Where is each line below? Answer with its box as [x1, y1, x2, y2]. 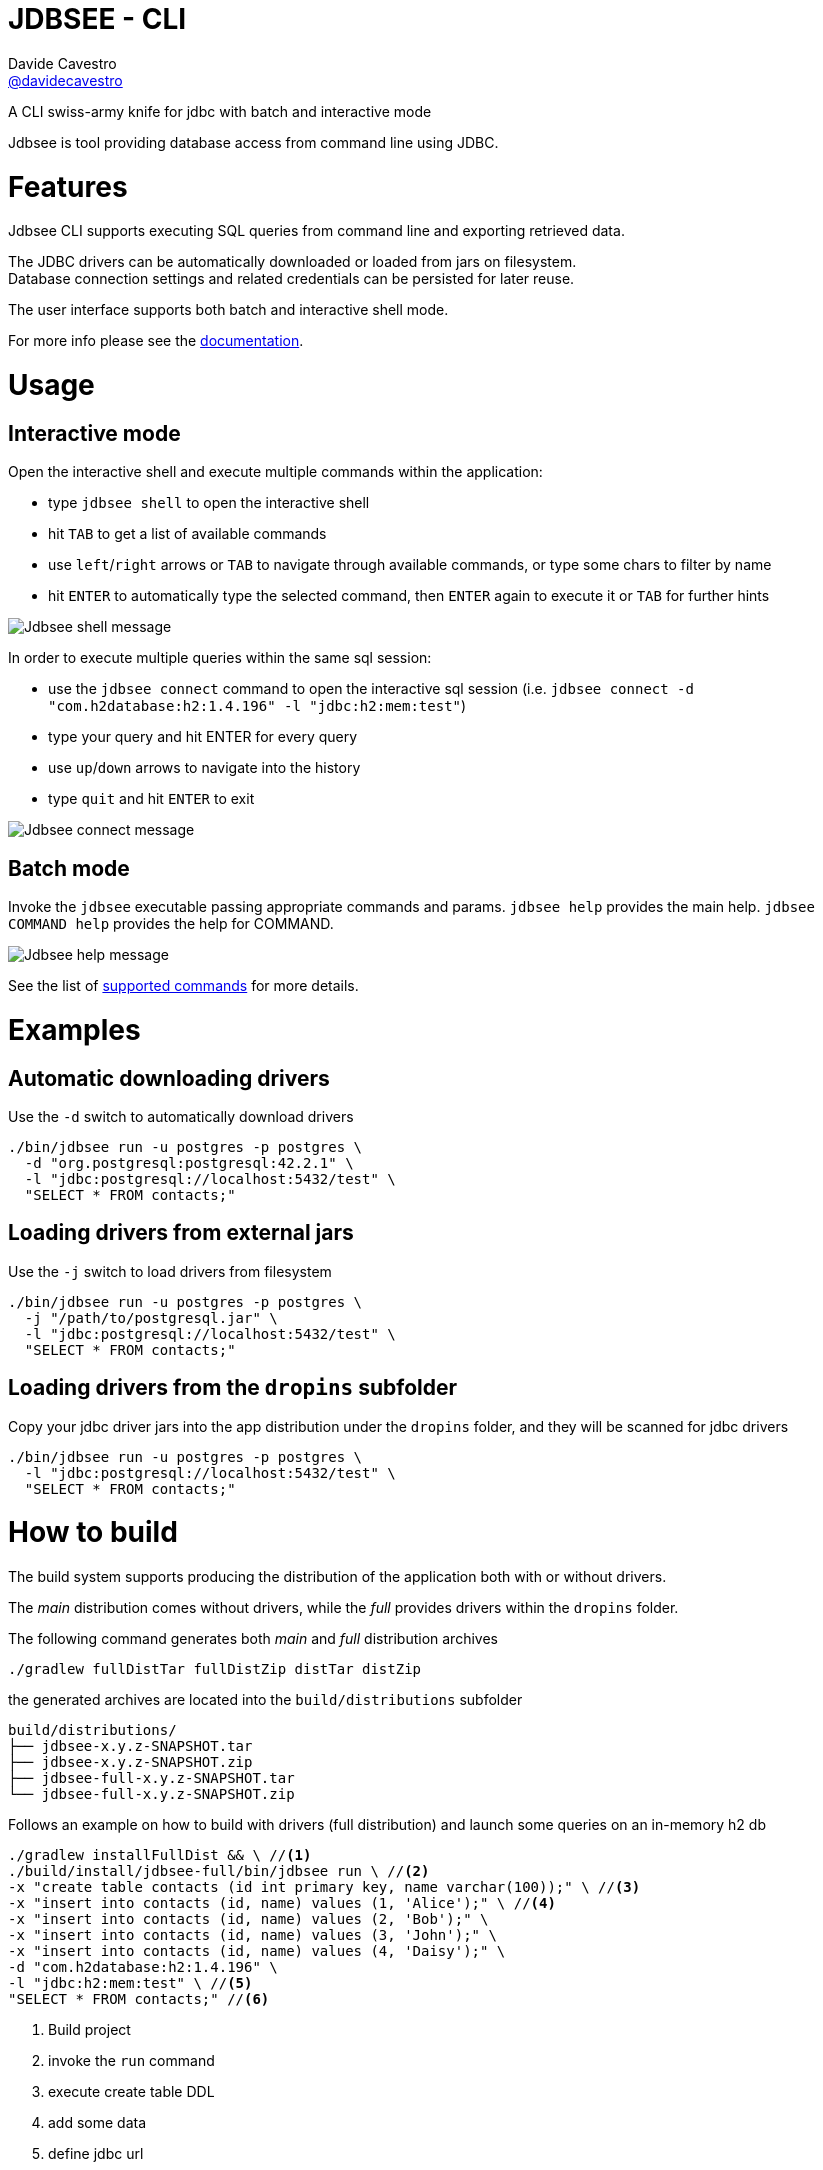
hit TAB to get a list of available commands [48, 525, 327, 543]
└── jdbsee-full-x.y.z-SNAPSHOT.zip [8, 1786, 295, 1803]
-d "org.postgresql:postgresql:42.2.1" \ [24, 1154, 354, 1171]
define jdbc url [48, 2145, 144, 2163]
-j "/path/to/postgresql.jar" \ [24, 1309, 278, 1326]
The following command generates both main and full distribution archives [8, 1630, 498, 1648]
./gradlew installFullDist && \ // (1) [8, 1847, 312, 1864]
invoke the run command [48, 2052, 215, 2070]
